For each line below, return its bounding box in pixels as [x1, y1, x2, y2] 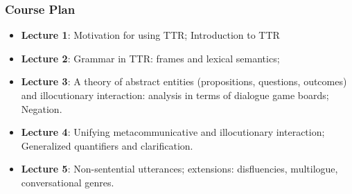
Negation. [21, 101, 62, 116]
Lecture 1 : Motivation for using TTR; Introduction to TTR [21, 28, 280, 42]
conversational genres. [21, 175, 114, 189]
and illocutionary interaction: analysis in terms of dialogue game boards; [21, 88, 329, 102]
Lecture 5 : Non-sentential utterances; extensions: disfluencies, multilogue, [21, 161, 338, 176]
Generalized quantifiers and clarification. [21, 138, 193, 152]
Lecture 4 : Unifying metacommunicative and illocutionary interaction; [21, 125, 325, 139]
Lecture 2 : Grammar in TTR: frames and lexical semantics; [21, 51, 280, 65]
